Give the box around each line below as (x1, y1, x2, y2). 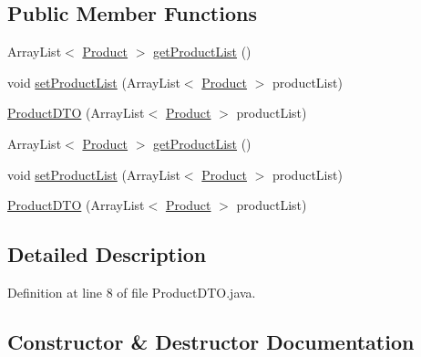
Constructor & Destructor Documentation (7, 327, 415, 355)
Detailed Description (7, 240, 207, 268)
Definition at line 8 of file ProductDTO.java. (7, 282, 256, 301)
